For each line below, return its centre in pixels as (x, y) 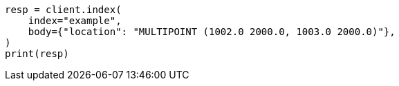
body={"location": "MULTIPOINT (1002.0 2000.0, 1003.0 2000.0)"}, (212, 32)
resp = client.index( (63, 10)
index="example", (75, 21)
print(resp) (37, 54)
